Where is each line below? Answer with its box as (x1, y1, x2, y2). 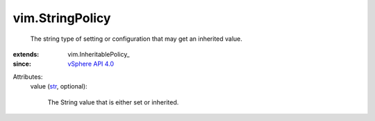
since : (12, 59, 31, 68)
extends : (12, 50, 40, 58)
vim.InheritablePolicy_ (67, 50, 130, 58)
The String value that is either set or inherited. (47, 97, 179, 106)
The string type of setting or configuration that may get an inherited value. (30, 35, 243, 43)
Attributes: (12, 73, 43, 81)
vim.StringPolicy (12, 10, 111, 26)
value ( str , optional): (30, 82, 87, 91)
